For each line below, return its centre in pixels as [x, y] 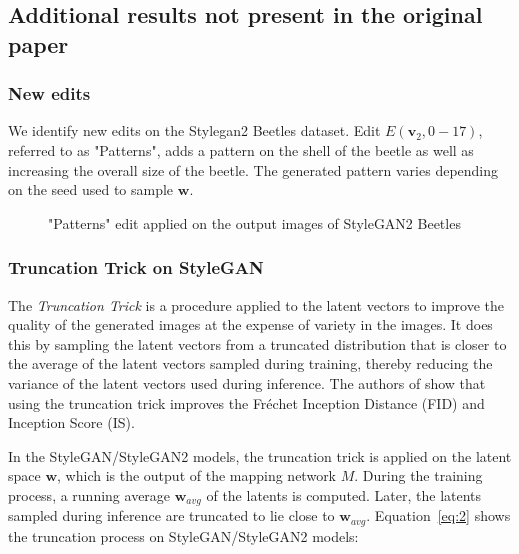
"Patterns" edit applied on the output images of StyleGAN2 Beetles [254, 222]
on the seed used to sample [91, 189]
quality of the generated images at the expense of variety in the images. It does [250, 324]
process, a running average [89, 494]
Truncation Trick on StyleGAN [136, 267]
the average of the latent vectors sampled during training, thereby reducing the [250, 363]
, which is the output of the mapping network [197, 475]
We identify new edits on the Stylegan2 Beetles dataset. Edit [194, 130]
